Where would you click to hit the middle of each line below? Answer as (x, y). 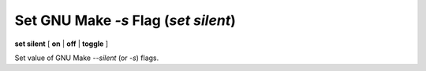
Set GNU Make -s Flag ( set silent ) (125, 20)
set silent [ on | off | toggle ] (62, 44)
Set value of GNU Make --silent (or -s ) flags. (87, 58)
